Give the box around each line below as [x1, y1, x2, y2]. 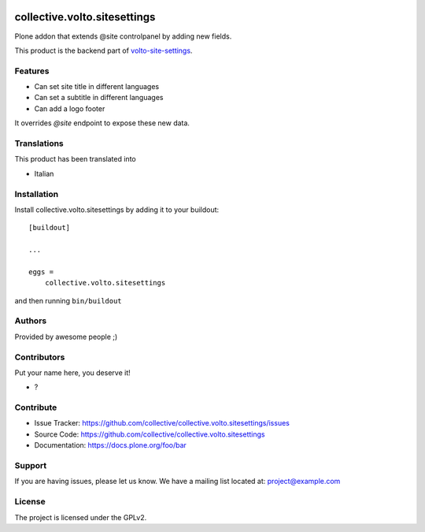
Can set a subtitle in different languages [34, 93, 164, 102]
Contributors [14, 352, 65, 363]
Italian [34, 169, 54, 178]
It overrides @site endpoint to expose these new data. [14, 118, 190, 128]
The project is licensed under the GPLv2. [14, 512, 147, 522]
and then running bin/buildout [14, 296, 122, 305]
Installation [14, 188, 59, 199]
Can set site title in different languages [34, 82, 160, 91]
